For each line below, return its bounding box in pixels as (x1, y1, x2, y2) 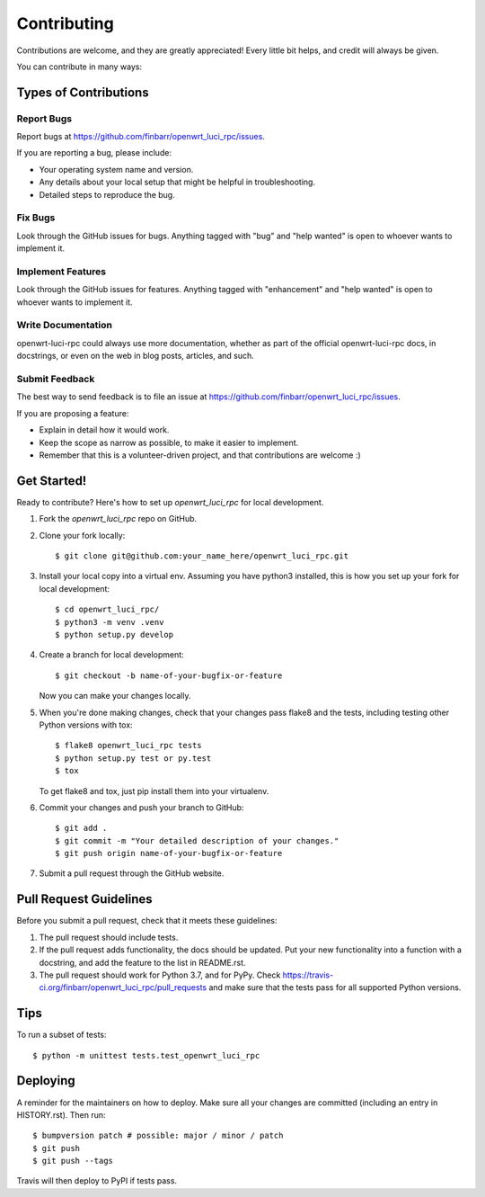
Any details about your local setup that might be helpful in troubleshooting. (39, 176, 316, 188)
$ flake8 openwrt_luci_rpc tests (55, 740, 202, 751)
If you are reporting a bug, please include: (16, 147, 172, 158)
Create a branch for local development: (39, 649, 184, 660)
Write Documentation (16, 319, 112, 332)
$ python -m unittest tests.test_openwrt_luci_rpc (32, 1050, 260, 1060)
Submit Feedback (16, 373, 95, 386)
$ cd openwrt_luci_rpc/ (55, 604, 160, 615)
